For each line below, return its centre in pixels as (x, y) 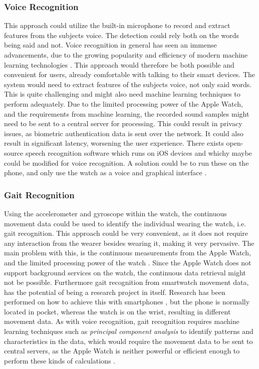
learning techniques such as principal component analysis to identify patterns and (129, 331)
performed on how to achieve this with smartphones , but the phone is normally (127, 302)
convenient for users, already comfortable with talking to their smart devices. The (130, 74)
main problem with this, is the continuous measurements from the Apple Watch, (127, 253)
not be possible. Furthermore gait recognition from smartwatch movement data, (126, 282)
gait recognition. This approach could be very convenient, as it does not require (126, 233)
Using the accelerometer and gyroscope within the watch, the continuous (115, 213)
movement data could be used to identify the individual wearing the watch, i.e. (125, 223)
